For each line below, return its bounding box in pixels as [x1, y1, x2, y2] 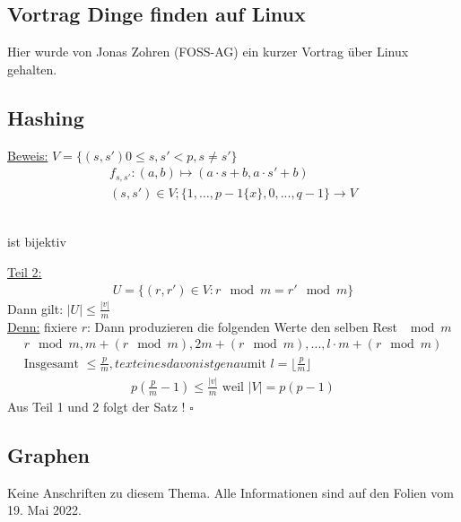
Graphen [7, 440, 91, 468]
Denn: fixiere [7, 317, 78, 335]
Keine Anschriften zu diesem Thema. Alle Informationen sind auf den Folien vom [7, 483, 454, 501]
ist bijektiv [7, 232, 66, 251]
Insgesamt [23, 357, 79, 370]
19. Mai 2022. [7, 500, 82, 519]
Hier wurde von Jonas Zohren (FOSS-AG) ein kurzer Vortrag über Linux [7, 42, 409, 61]
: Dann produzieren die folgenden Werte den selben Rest [87, 317, 398, 335]
